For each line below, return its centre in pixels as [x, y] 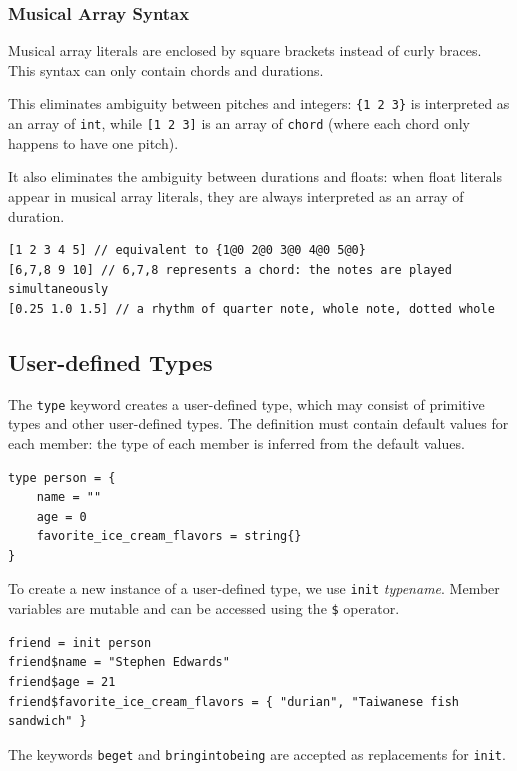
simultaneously [58, 289]
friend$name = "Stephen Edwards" [119, 662]
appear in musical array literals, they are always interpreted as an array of [236, 195]
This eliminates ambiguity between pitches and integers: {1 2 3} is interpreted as [259, 103]
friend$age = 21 [62, 681]
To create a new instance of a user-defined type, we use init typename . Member [254, 588]
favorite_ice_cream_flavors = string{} [169, 536]
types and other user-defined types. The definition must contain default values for [258, 423]
